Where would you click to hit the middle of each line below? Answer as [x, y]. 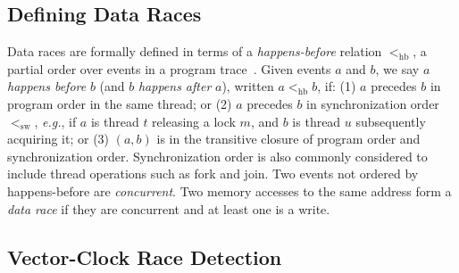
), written [248, 86]
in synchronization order [373, 103]
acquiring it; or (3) [58, 139]
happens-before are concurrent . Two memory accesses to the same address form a [229, 190]
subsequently [391, 121]
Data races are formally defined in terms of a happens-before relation [195, 51]
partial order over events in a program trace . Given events [169, 68]
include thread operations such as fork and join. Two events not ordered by [213, 174]
